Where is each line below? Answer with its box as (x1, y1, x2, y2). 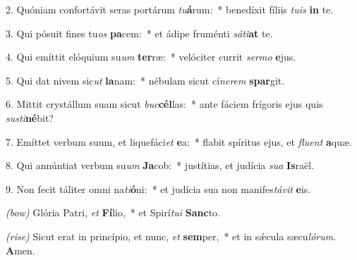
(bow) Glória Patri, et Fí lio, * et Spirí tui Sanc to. (6, 205, 220, 220)
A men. (6, 242, 35, 257)
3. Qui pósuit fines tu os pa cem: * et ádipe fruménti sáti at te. (6, 25, 273, 40)
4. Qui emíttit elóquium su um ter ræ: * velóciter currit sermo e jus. (6, 49, 296, 64)
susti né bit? (6, 110, 54, 125)
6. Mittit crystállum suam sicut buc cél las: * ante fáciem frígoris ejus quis (6, 97, 323, 111)
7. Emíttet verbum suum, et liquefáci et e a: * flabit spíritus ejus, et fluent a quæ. (6, 134, 352, 149)
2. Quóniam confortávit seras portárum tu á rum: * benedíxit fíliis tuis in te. (6, 2, 334, 16)
